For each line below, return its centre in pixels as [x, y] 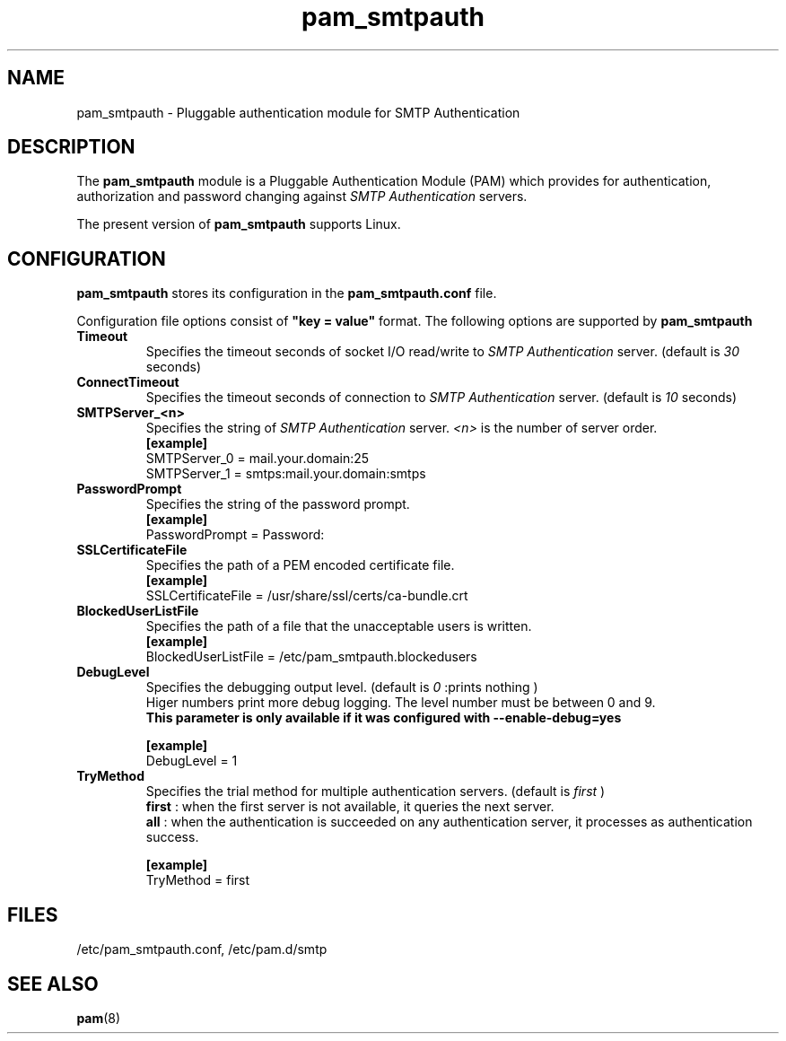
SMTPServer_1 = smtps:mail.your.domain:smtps [286, 474]
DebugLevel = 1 [192, 761]
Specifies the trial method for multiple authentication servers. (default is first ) [376, 792]
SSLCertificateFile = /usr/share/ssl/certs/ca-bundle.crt [307, 596]
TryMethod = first [198, 880]
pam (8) [99, 1018]
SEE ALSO [53, 984]
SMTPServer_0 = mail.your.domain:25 [258, 459]
